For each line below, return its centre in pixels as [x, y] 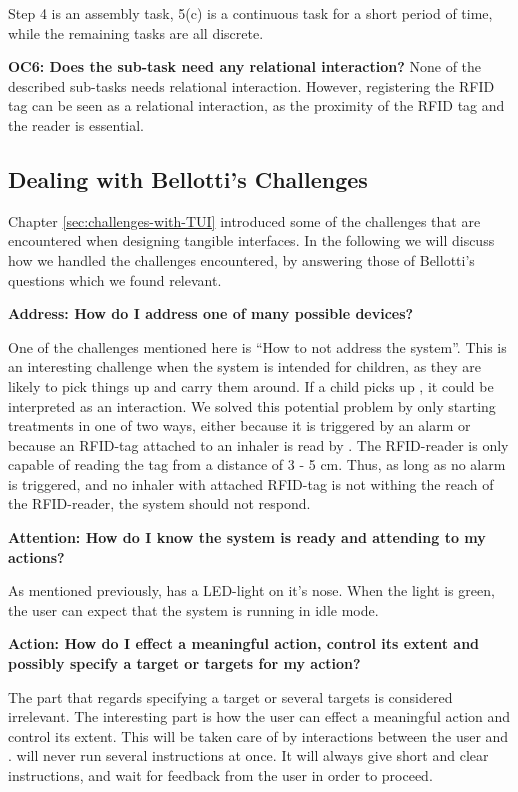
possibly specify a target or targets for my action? [184, 663]
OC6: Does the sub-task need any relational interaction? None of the [245, 66]
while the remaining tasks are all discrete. [136, 32]
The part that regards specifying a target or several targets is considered [230, 696]
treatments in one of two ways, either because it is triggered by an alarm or [239, 425]
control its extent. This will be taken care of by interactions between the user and [258, 735]
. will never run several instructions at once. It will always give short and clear [248, 755]
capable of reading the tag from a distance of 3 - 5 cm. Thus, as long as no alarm [257, 464]
